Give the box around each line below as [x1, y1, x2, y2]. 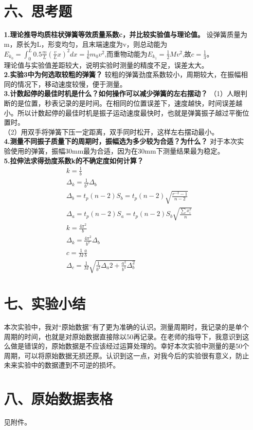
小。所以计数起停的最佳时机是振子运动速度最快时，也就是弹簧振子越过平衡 [4, 107, 242, 117]
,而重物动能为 [105, 48, 147, 59]
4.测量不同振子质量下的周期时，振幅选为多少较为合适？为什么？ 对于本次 [4, 136, 237, 146]
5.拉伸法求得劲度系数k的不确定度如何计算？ [4, 155, 144, 165]
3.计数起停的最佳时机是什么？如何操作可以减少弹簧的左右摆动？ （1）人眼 [4, 88, 241, 98]
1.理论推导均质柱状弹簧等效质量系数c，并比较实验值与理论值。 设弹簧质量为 [4, 29, 248, 39]
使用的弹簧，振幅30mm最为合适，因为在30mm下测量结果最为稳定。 [10, 145, 224, 156]
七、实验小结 [4, 293, 86, 313]
